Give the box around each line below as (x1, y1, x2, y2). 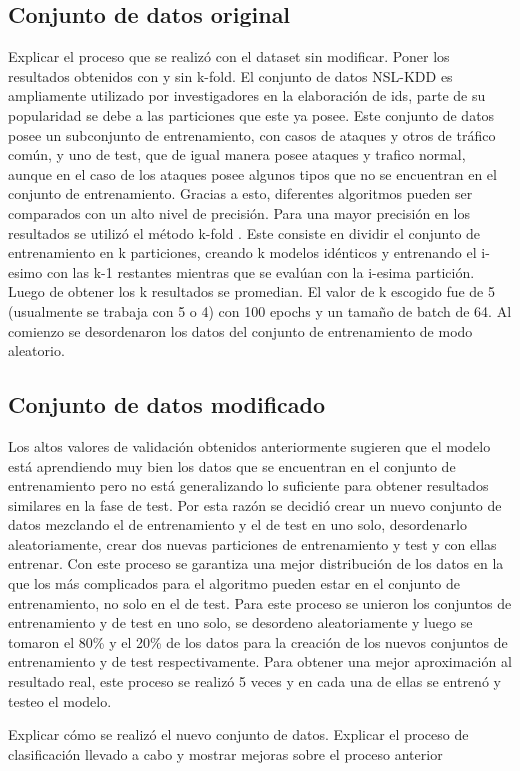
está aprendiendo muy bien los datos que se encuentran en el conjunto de (8, 455, 456, 476)
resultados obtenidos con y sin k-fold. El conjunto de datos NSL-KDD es (8, 65, 453, 86)
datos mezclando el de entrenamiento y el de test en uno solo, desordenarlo (8, 514, 467, 535)
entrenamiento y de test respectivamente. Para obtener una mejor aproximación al (8, 651, 512, 672)
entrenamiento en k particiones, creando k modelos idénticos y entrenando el (8, 242, 477, 263)
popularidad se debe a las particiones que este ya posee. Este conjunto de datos (8, 104, 495, 125)
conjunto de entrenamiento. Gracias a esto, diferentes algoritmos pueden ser (8, 183, 473, 204)
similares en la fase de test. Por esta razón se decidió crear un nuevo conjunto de (8, 494, 502, 515)
